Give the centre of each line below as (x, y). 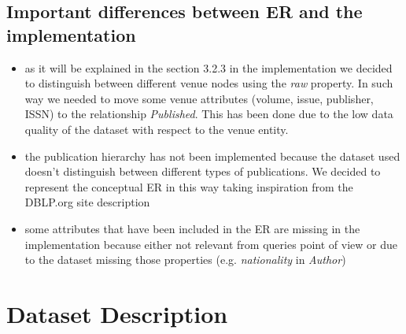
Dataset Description (117, 313)
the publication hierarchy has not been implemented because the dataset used (212, 156)
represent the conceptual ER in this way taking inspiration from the (189, 186)
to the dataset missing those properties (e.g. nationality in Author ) (185, 260)
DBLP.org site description (87, 202)
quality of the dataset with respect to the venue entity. (157, 129)
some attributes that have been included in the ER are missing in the (192, 228)
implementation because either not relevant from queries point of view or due (211, 244)
